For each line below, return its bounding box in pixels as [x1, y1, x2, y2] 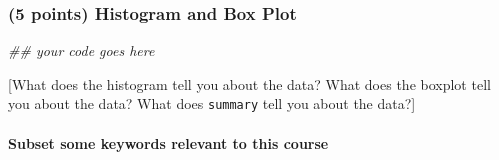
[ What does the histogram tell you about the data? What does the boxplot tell [8, 73, 491, 94]
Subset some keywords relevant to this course [8, 132, 329, 153]
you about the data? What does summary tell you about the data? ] [8, 93, 416, 114]
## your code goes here [8, 40, 155, 61]
